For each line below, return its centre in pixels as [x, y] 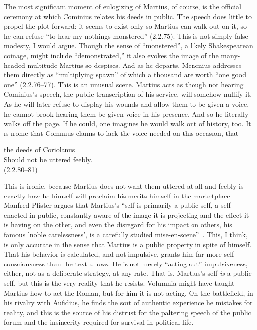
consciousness [24, 263]
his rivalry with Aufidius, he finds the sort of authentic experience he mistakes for [128, 302]
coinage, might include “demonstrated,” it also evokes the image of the [111, 55]
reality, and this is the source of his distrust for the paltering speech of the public [128, 312]
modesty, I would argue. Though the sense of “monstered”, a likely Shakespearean [128, 45]
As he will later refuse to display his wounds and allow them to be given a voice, [127, 103]
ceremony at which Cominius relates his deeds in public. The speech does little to [128, 16]
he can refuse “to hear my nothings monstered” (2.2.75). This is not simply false [126, 35]
